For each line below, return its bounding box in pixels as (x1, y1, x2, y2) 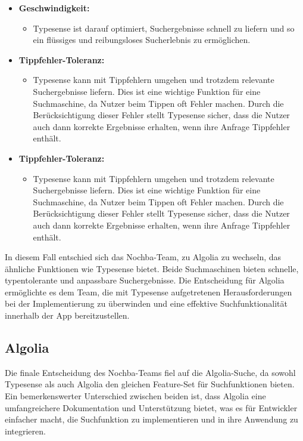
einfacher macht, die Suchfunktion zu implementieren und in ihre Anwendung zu (5, 413, 298, 425)
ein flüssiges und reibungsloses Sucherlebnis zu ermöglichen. (33, 33, 251, 46)
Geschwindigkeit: (18, 2, 90, 14)
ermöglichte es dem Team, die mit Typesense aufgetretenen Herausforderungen (5, 285, 292, 298)
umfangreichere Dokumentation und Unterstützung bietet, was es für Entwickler (5, 401, 298, 414)
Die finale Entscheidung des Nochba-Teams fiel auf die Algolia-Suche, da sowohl (5, 366, 296, 378)
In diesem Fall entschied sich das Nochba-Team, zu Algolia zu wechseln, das (5, 251, 282, 263)
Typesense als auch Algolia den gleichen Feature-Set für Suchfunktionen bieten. (5, 378, 295, 390)
